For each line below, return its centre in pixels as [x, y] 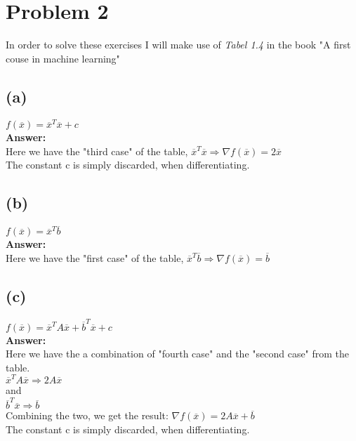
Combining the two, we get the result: [87, 415]
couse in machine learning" [63, 58]
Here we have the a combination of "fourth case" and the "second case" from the [178, 354]
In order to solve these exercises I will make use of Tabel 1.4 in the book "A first [178, 45]
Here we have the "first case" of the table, [95, 258]
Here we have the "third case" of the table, [97, 151]
